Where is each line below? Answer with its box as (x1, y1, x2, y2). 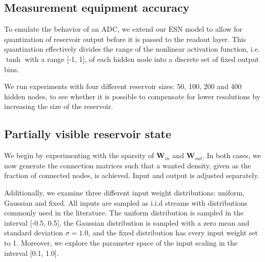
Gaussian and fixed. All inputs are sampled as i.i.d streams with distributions (4, 197, 248, 208)
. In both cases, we (202, 150, 261, 161)
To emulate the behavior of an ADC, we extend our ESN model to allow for (4, 24, 242, 34)
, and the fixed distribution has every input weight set (88, 227, 258, 238)
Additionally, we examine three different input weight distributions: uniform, (4, 187, 244, 198)
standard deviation (4, 227, 63, 238)
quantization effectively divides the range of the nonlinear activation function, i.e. (4, 43, 260, 54)
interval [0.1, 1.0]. (4, 247, 59, 258)
